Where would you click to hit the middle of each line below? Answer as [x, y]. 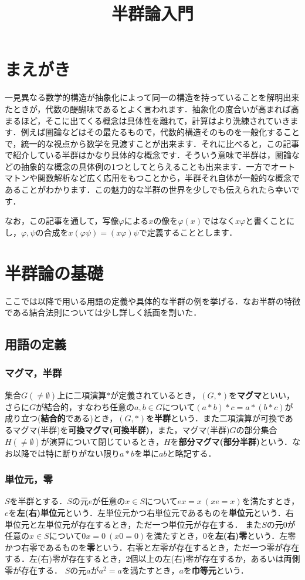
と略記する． [192, 453]
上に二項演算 [82, 395]
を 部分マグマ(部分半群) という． [231, 441]
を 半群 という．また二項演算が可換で [216, 418]
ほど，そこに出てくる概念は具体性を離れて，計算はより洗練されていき [155, 120]
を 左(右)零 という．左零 [251, 536]
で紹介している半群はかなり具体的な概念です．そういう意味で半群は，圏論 [148, 155]
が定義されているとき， [155, 395]
